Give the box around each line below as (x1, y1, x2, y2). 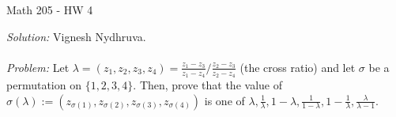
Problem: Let (6, 58, 70, 75)
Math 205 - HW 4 (6, 2, 93, 17)
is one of (204, 92, 245, 108)
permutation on (6, 77, 81, 93)
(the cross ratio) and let (239, 58, 356, 75)
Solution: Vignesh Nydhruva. (6, 28, 146, 44)
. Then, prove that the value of (133, 77, 282, 93)
